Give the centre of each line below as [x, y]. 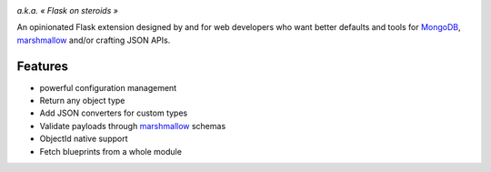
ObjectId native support [84, 139]
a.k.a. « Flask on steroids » [67, 10]
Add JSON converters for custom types [114, 113]
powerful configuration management [108, 87]
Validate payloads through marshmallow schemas [133, 126]
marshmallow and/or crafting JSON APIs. [94, 40]
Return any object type [82, 101]
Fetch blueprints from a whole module [110, 151]
